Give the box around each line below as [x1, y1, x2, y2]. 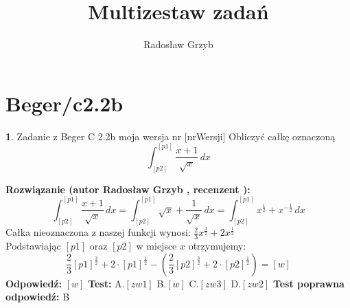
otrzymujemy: [188, 239, 246, 253]
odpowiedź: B [5, 289, 70, 304]
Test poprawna [272, 276, 345, 290]
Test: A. [88, 276, 125, 290]
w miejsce [136, 239, 177, 253]
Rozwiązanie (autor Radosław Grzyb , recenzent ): [5, 181, 250, 196]
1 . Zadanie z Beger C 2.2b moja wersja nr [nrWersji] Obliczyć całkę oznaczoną [5, 129, 336, 143]
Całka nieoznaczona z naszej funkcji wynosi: [5, 225, 191, 239]
